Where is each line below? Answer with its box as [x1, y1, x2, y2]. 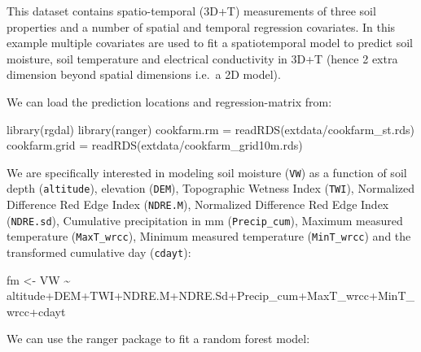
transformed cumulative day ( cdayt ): [7, 244, 191, 261]
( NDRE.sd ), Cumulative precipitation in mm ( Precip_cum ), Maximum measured [7, 211, 403, 228]
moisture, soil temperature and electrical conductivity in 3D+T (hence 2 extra [7, 50, 398, 67]
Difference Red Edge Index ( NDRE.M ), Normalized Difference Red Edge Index [7, 196, 389, 213]
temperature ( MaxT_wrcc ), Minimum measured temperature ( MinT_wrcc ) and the [7, 228, 411, 245]
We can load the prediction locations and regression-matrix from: [7, 93, 332, 110]
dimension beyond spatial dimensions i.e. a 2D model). [7, 66, 281, 83]
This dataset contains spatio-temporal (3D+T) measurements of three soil [7, 2, 376, 19]
